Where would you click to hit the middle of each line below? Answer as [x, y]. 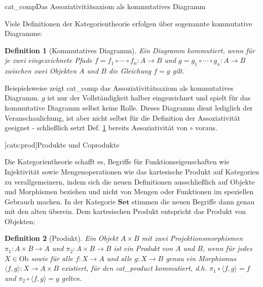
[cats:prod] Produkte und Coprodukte [62, 144]
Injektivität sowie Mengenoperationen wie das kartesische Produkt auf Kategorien [132, 171]
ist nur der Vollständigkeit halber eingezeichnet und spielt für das [149, 98]
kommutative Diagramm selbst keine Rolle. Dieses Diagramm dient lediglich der [129, 107]
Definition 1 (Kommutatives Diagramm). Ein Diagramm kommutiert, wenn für [130, 50]
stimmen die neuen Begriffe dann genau [193, 201]
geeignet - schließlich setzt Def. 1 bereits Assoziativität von [96, 128]
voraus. [206, 128]
